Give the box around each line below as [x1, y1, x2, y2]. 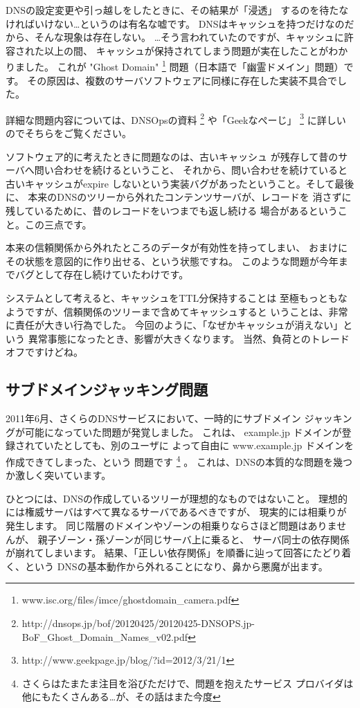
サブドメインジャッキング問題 [6, 379, 208, 400]
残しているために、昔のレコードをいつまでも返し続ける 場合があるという [6, 203, 338, 218]
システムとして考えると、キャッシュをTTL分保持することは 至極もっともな [6, 291, 348, 305]
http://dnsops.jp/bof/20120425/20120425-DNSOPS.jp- [21, 615, 255, 630]
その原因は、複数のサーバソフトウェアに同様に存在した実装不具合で [27, 73, 338, 87]
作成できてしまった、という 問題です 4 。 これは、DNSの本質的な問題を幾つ [6, 452, 352, 469]
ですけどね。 [24, 345, 83, 359]
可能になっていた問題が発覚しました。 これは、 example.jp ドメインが [24, 424, 342, 439]
